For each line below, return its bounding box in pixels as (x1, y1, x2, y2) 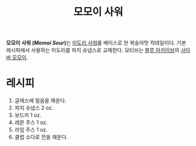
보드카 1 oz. (14, 112, 42, 119)
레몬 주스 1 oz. (14, 119, 48, 126)
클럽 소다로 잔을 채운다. (14, 134, 68, 141)
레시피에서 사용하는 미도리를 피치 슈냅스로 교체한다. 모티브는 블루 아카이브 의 (6, 47, 180, 54)
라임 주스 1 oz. (14, 126, 48, 133)
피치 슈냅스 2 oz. (14, 105, 54, 112)
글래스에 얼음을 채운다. (14, 97, 67, 104)
